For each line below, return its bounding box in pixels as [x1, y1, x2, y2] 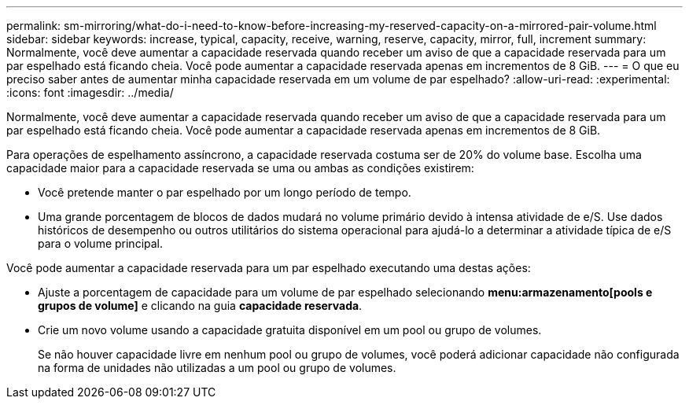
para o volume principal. [38, 237, 164, 250]
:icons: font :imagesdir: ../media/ [6, 86, 174, 99]
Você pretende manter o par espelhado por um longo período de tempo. [38, 186, 411, 199]
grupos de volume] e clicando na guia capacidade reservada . [38, 299, 363, 312]
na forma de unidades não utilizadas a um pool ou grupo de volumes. [38, 361, 396, 374]
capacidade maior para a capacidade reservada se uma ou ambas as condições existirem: [6, 161, 474, 175]
